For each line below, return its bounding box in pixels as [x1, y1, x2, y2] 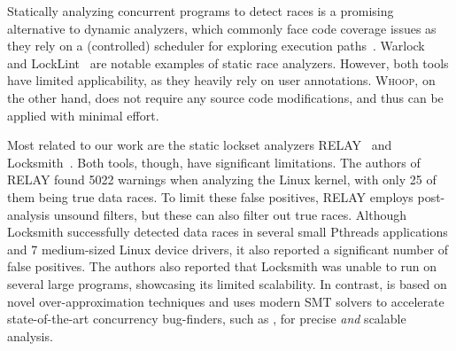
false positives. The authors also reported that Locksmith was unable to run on [7, 257, 437, 276]
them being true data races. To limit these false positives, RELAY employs [7, 187, 413, 206]
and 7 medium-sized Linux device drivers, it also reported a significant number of [7, 239, 449, 258]
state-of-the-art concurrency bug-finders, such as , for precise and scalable [7, 309, 406, 328]
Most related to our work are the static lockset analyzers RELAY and [7, 136, 392, 154]
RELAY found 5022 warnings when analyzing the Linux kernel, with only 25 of [7, 170, 437, 189]
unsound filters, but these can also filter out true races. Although [53, 205, 407, 223]
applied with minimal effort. [7, 105, 159, 124]
